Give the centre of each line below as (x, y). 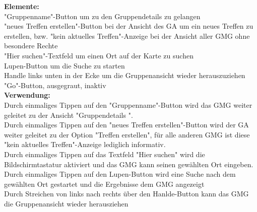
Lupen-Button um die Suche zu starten (65, 65)
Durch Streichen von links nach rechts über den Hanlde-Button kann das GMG (126, 194)
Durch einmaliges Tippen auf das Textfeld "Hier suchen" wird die (105, 154)
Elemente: (22, 6)
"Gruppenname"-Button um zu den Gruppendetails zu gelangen (102, 16)
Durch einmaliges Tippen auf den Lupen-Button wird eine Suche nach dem (120, 174)
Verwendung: (27, 95)
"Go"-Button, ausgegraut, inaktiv (55, 85)
